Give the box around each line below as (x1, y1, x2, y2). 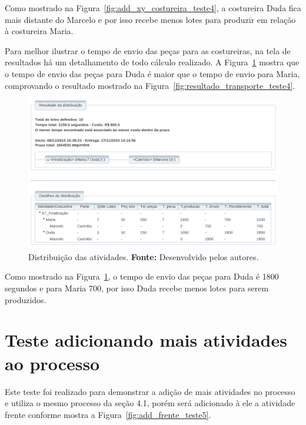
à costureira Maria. (5, 25, 74, 37)
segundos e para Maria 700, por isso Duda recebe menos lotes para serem (5, 282, 269, 294)
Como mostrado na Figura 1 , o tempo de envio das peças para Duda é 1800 (5, 270, 279, 283)
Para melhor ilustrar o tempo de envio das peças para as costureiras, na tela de (5, 44, 291, 57)
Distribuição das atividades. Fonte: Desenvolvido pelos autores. (28, 250, 259, 263)
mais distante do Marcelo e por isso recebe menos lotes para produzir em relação (5, 13, 296, 25)
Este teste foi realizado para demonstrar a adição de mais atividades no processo (5, 385, 295, 397)
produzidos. (5, 293, 46, 306)
